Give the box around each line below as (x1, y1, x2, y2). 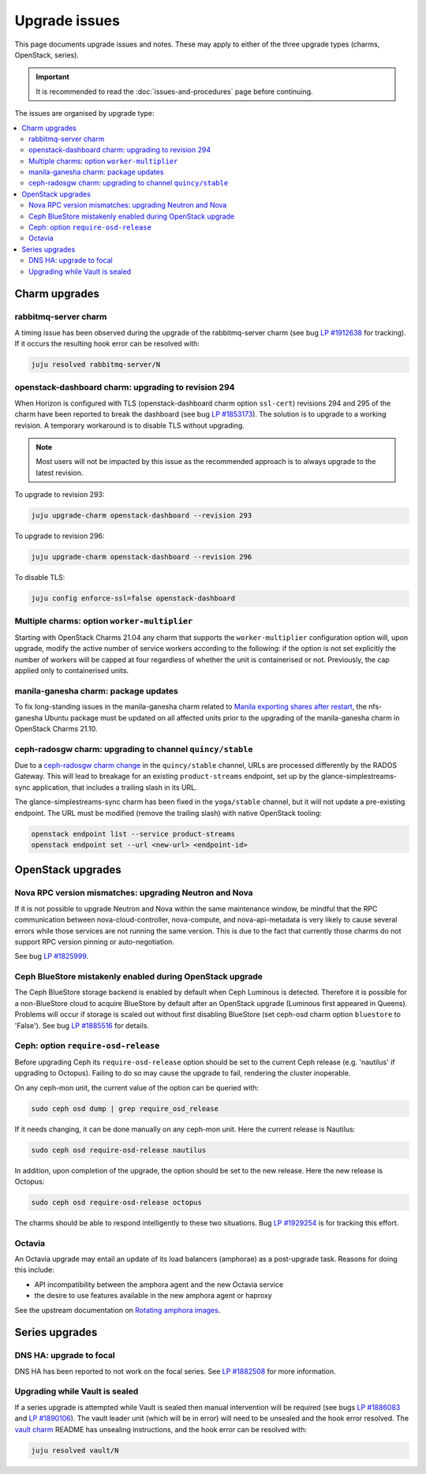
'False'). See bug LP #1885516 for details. (14, 1020, 150, 1030)
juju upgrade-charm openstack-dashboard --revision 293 (31, 511, 252, 520)
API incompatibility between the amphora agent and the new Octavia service (34, 1279, 284, 1289)
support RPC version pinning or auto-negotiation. (14, 937, 175, 946)
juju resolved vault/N (31, 1446, 119, 1455)
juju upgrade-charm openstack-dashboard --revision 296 (31, 552, 252, 562)
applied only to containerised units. (14, 666, 129, 675)
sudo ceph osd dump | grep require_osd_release (31, 1104, 219, 1113)
